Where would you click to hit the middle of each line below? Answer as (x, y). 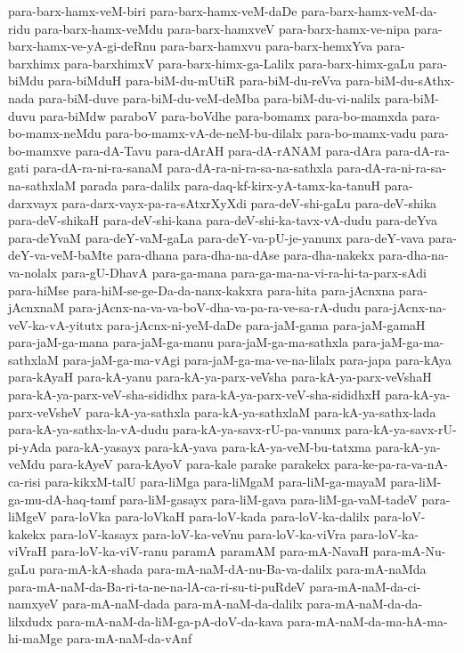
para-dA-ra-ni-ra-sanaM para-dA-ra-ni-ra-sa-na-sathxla (183, 168)
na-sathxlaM (42, 185)
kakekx (27, 533)
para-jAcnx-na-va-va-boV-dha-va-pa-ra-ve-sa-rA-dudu (215, 307)
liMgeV (28, 516)
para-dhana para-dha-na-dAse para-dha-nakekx (246, 255)
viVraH (28, 551)
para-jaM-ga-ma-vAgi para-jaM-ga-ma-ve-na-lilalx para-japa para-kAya (257, 359)
